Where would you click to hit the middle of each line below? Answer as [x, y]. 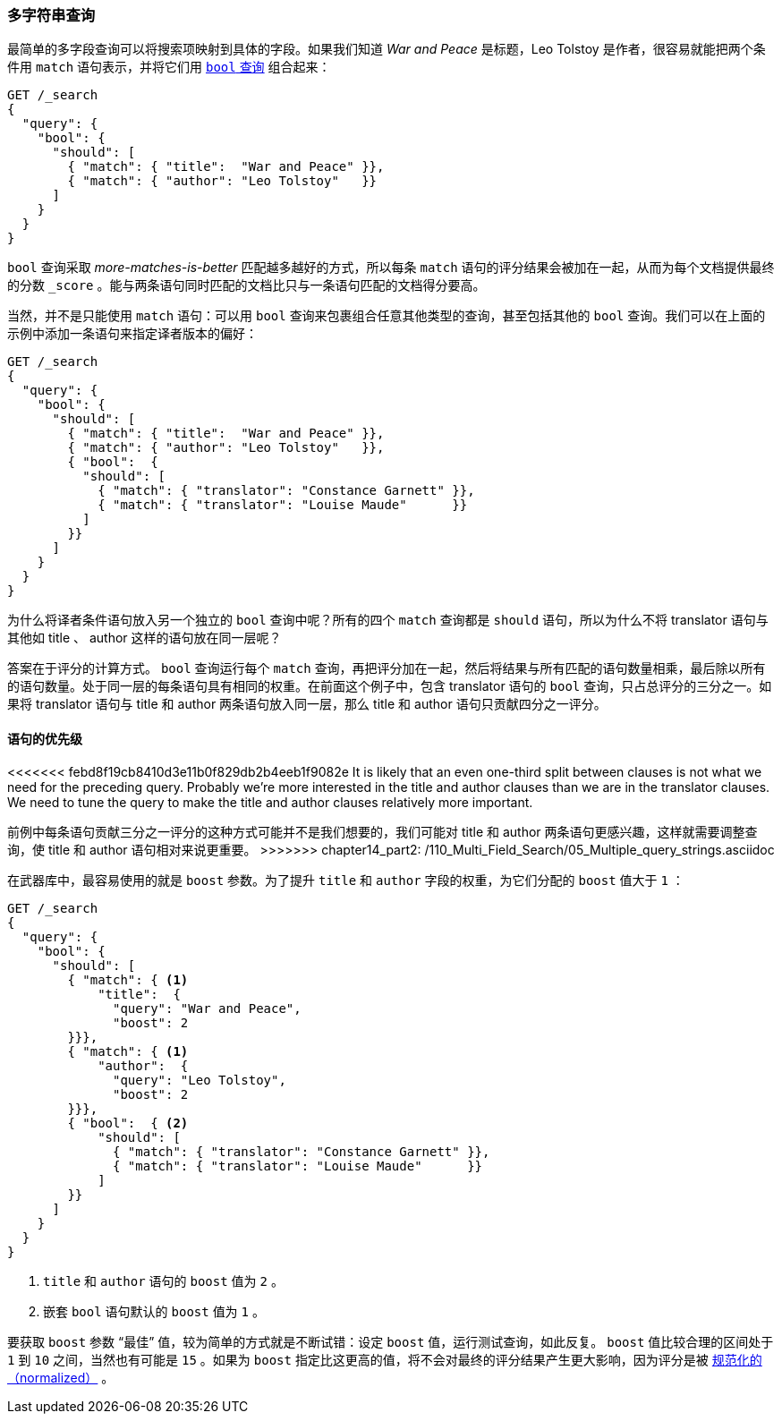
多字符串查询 [51, 15]
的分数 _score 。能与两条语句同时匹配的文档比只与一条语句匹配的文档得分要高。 [246, 285]
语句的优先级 [45, 738]
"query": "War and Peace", [207, 1008]
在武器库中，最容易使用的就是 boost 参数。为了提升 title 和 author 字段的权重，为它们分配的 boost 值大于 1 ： [346, 880]
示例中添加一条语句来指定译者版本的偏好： [132, 334]
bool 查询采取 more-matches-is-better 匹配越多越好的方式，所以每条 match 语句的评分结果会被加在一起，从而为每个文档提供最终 [391, 268]
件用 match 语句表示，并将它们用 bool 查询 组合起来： [169, 67]
